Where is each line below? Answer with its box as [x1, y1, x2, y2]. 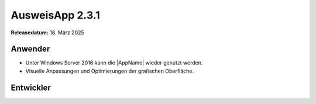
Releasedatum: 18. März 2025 [11, 29, 84, 36]
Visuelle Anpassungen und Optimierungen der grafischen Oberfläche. [25, 67, 194, 74]
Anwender [11, 44, 50, 54]
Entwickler [11, 83, 51, 92]
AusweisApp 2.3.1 [11, 9, 100, 21]
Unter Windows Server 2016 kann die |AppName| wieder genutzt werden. [25, 59, 203, 66]
